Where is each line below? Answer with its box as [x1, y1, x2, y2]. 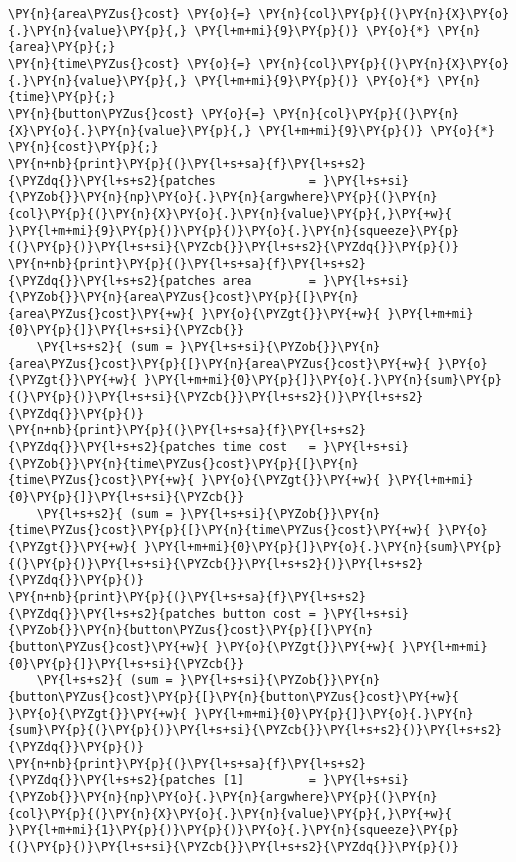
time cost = [222, 440, 316, 455]
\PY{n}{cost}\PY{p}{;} [8, 140, 159, 155]
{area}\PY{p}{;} [8, 40, 116, 55]
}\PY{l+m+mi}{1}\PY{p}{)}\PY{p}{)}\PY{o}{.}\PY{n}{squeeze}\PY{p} [8, 823, 460, 838]
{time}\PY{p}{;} [8, 90, 116, 105]
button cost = [222, 606, 316, 621]
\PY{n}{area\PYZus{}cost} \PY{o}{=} [8, 7, 252, 21]
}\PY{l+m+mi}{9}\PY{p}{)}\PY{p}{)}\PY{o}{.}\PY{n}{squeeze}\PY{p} [8, 223, 460, 238]
